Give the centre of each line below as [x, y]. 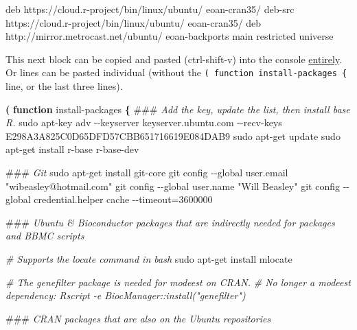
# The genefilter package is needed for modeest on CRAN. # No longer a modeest [178, 282]
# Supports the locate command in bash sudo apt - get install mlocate [149, 258]
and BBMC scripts [45, 236]
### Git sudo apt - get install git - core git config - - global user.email [147, 172]
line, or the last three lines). [64, 86]
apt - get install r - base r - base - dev [72, 149]
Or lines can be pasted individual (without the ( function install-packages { [176, 72]
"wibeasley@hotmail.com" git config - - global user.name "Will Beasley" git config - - [177, 186]
